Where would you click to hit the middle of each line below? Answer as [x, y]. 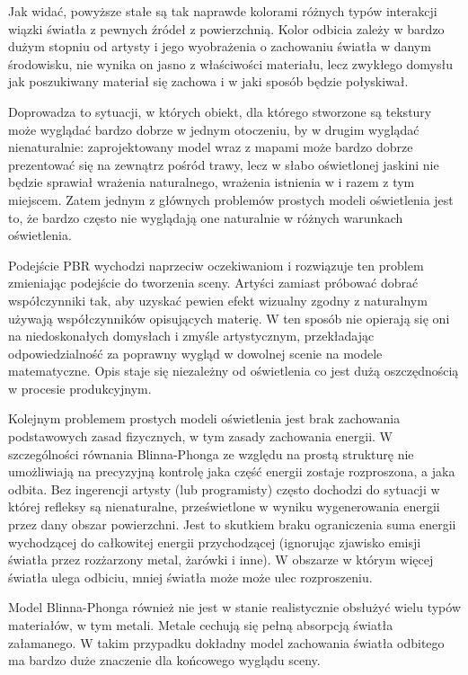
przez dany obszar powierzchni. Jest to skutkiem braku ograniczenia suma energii [232, 524]
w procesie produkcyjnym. [80, 388]
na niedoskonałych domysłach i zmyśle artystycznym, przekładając [191, 336]
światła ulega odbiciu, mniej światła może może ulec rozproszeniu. [190, 577]
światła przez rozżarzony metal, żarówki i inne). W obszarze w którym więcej [221, 560]
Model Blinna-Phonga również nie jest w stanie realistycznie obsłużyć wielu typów [235, 607]
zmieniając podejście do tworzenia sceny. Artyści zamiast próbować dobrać [213, 283]
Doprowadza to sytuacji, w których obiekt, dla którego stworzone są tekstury [220, 111]
